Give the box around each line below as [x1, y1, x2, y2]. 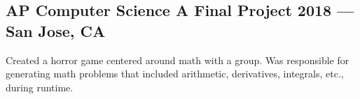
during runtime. [6, 79, 74, 94]
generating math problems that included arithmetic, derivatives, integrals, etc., [6, 66, 344, 81]
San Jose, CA [6, 20, 106, 41]
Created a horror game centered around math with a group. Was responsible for [6, 52, 349, 67]
